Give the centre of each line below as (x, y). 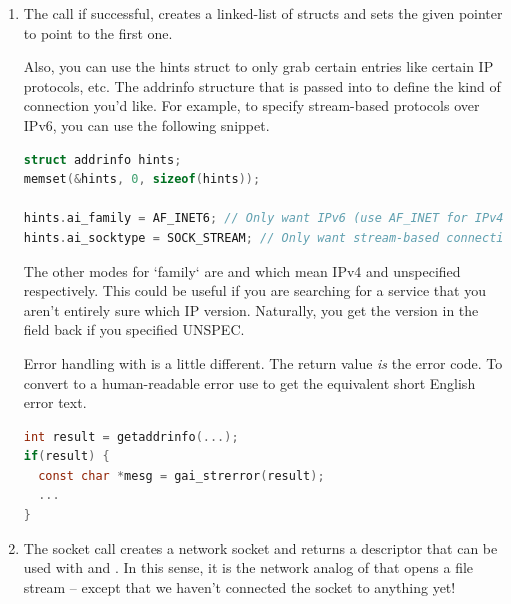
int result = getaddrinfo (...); (131, 436)
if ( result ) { (66, 456)
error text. (55, 402)
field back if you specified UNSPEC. (134, 329)
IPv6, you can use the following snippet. (146, 124)
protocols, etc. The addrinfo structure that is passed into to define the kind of (262, 85)
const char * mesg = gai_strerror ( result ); (181, 475)
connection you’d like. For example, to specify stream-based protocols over (251, 105)
